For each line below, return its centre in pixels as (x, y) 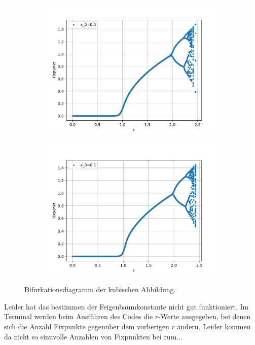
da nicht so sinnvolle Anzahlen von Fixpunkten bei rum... (93, 336)
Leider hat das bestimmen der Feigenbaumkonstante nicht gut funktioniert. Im (126, 306)
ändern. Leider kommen (214, 326)
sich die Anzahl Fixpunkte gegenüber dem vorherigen (87, 326)
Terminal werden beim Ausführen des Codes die (79, 316)
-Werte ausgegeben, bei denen (205, 316)
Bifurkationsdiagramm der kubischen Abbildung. (100, 289)
